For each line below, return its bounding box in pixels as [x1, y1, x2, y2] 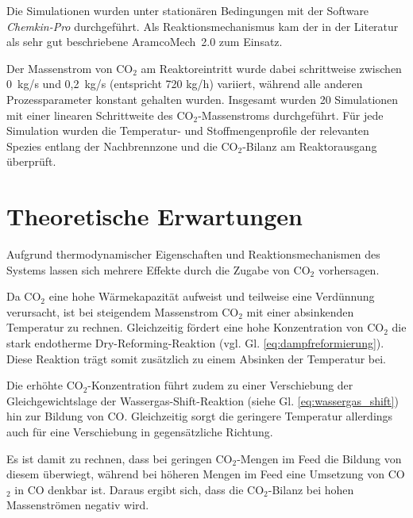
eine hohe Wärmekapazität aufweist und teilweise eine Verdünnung [48, 288, 375, 305]
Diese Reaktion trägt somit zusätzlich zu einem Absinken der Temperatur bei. [6, 350, 386, 366]
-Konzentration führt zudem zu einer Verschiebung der [87, 377, 353, 393]
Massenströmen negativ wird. [6, 497, 149, 513]
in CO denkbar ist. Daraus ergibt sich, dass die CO [14, 481, 264, 497]
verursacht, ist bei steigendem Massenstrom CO [6, 303, 239, 320]
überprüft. [6, 153, 56, 170]
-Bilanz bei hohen [268, 481, 354, 497]
